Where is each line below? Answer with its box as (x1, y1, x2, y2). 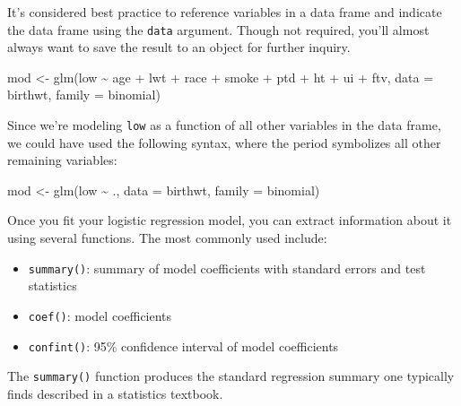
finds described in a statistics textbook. (7, 384, 223, 402)
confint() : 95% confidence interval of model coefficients (28, 336, 339, 355)
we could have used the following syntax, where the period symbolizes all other (7, 133, 441, 151)
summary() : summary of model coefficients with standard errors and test (28, 258, 426, 277)
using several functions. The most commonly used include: (7, 229, 327, 247)
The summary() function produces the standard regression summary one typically (7, 367, 455, 385)
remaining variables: (7, 151, 117, 169)
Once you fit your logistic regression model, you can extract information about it (7, 211, 452, 229)
